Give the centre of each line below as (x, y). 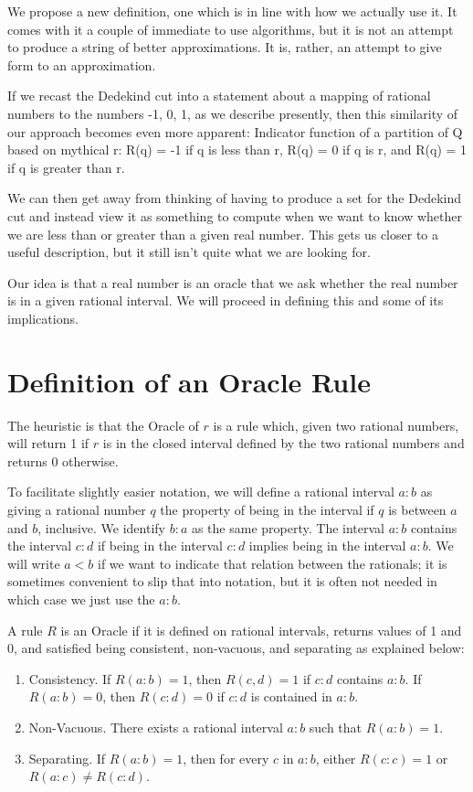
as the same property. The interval (288, 527)
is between (417, 509)
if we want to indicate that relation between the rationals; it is (273, 563)
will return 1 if (48, 443)
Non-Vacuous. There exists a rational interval (156, 727)
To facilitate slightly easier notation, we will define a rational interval (201, 492)
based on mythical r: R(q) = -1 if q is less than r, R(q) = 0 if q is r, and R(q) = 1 (237, 150)
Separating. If (67, 758)
